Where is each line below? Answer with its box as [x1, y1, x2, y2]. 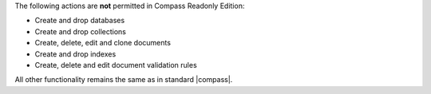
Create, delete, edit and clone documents [34, 38, 172, 48]
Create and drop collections [34, 26, 127, 36]
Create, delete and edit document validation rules [34, 60, 197, 69]
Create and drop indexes [34, 49, 117, 59]
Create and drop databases [34, 16, 125, 25]
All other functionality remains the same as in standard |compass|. [14, 75, 233, 84]
